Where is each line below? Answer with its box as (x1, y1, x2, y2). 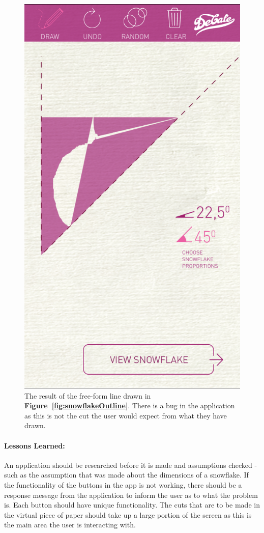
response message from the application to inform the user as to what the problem (4, 489, 258, 500)
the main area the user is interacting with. (4, 519, 136, 530)
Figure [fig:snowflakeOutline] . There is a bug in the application (24, 400, 235, 411)
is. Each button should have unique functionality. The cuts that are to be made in (4, 499, 260, 510)
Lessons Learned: (4, 440, 65, 451)
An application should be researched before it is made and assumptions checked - (4, 459, 257, 470)
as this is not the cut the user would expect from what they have (24, 410, 227, 420)
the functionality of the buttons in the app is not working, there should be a (4, 480, 242, 490)
